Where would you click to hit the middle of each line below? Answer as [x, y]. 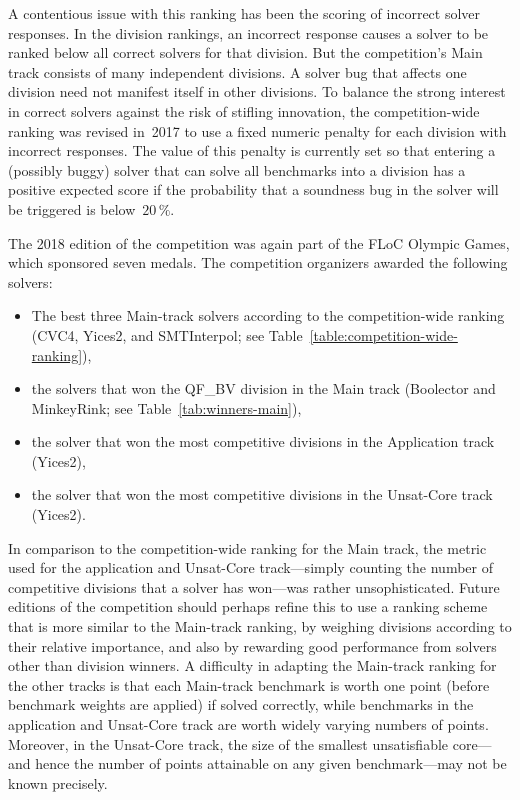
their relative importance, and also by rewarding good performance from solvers [252, 645]
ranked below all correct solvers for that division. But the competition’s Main [245, 52]
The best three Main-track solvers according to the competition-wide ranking [268, 315]
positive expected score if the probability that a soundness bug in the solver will [253, 189]
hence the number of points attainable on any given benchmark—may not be [271, 763]
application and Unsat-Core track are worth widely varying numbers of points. [248, 724]
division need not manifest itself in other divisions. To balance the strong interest [257, 91]
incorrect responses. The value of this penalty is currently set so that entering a [252, 150]
